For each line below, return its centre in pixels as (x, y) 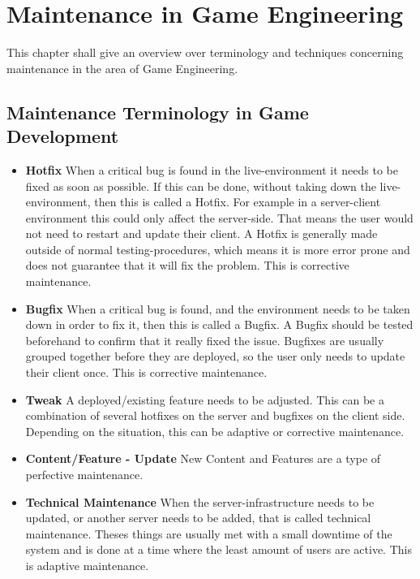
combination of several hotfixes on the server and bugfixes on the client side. (215, 415)
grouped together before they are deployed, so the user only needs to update (215, 356)
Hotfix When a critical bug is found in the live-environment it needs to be (212, 169)
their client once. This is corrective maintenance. (146, 372)
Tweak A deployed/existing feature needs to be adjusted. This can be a (205, 399)
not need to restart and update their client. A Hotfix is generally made (201, 233)
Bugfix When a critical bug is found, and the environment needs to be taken (218, 308)
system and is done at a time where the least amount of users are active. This (219, 549)
